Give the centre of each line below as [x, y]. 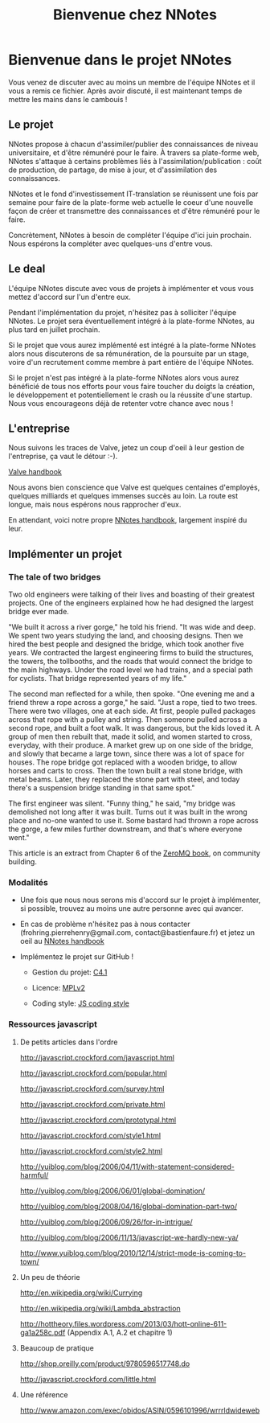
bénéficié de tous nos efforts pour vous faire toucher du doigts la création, [132, 386]
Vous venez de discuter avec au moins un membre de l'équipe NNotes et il [132, 82]
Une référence [44, 1394]
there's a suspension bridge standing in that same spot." [102, 788]
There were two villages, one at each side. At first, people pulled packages [132, 711]
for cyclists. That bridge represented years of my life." [98, 679]
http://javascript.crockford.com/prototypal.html [98, 1120]
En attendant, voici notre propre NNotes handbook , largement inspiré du [128, 520]
